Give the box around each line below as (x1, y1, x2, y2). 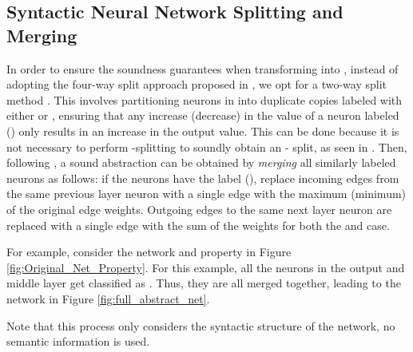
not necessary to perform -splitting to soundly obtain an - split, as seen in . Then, (6, 138, 407, 155)
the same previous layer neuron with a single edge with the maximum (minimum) (6, 185, 407, 202)
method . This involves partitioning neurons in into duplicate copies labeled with (6, 91, 403, 108)
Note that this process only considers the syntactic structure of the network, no (6, 317, 395, 334)
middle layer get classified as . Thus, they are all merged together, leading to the (6, 275, 401, 291)
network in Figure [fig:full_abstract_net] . (6, 290, 210, 307)
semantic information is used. (6, 333, 150, 350)
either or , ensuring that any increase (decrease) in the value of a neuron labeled (6, 107, 399, 124)
